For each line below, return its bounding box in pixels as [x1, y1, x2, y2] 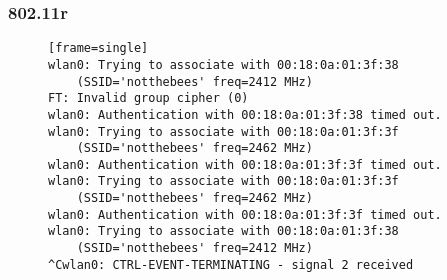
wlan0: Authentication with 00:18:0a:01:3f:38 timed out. [48, 107, 442, 122]
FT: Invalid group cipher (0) [48, 91, 249, 106]
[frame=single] [48, 41, 149, 56]
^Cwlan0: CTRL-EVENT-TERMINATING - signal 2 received [48, 257, 414, 272]
